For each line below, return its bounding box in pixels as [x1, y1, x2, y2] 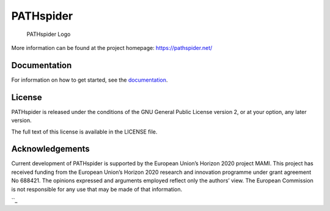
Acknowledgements [11, 144, 90, 154]
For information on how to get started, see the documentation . [11, 76, 168, 84]
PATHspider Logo [26, 30, 71, 38]
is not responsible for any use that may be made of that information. [11, 185, 183, 193]
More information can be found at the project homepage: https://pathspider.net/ [11, 44, 213, 51]
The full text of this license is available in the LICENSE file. [11, 128, 158, 135]
